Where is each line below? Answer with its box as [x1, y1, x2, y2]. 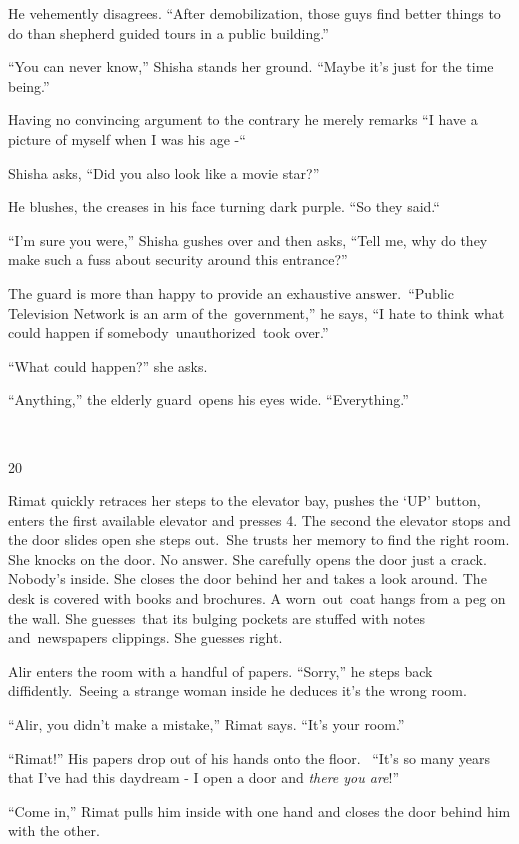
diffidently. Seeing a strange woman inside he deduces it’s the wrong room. [8, 680, 467, 701]
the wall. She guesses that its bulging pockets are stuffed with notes [8, 607, 426, 628]
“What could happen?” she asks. [8, 355, 208, 376]
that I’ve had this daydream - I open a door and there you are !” [8, 767, 400, 788]
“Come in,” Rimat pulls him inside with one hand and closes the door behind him [8, 800, 511, 821]
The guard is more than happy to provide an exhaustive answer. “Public [8, 282, 454, 303]
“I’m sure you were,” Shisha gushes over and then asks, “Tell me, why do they [8, 229, 488, 250]
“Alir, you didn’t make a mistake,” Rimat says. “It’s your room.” [8, 714, 405, 735]
